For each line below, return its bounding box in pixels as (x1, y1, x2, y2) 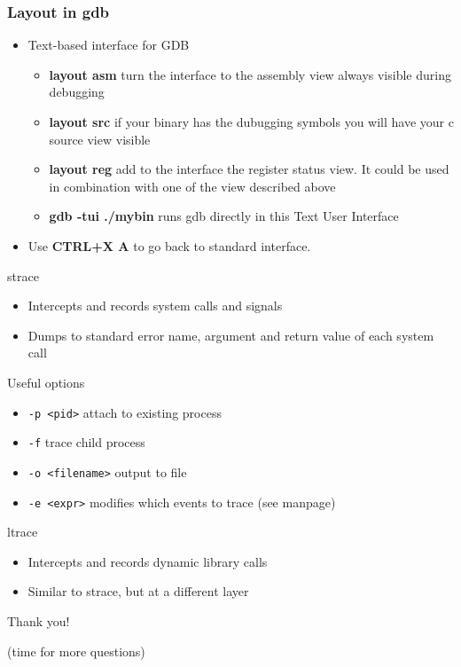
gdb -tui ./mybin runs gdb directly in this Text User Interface (49, 207, 399, 225)
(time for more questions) (7, 641, 145, 660)
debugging (49, 82, 105, 101)
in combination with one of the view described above (49, 177, 336, 195)
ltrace (7, 522, 38, 541)
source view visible (49, 129, 151, 148)
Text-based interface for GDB (27, 35, 190, 54)
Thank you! (7, 611, 70, 630)
